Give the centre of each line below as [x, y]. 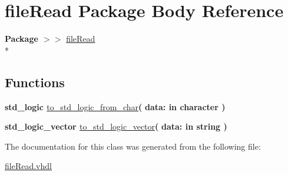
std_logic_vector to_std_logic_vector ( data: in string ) [116, 126]
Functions [35, 82]
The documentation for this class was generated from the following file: [133, 146]
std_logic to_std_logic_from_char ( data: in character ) [115, 106]
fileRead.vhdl [28, 166]
